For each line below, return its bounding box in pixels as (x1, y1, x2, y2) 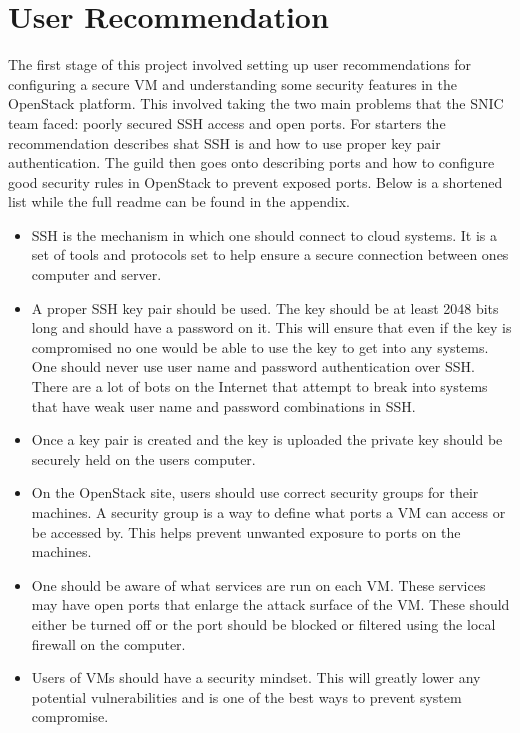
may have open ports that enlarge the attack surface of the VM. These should (31, 594, 510, 615)
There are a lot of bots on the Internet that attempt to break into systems (31, 376, 488, 397)
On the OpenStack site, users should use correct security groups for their (31, 482, 479, 503)
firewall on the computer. (31, 633, 186, 654)
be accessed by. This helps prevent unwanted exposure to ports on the (31, 521, 461, 542)
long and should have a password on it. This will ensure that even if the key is (31, 317, 512, 338)
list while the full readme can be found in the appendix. (8, 191, 350, 212)
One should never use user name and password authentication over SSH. (31, 356, 475, 377)
